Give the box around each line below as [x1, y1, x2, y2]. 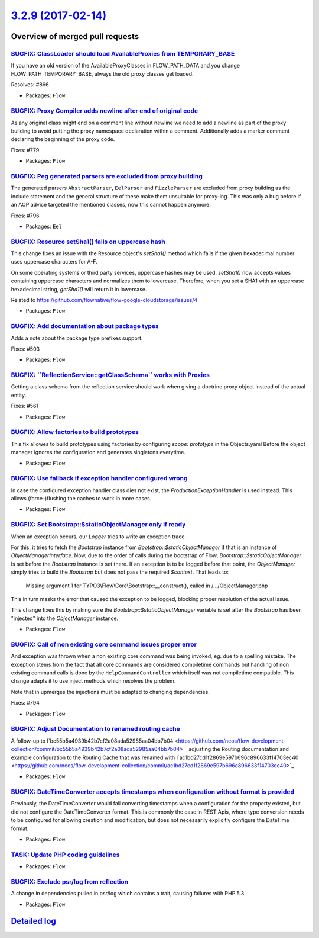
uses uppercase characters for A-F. [11, 258, 97, 265]
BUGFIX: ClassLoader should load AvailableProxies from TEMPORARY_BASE [11, 49, 235, 57]
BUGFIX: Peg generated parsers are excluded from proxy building [11, 172, 203, 180]
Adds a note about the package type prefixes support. [11, 335, 143, 342]
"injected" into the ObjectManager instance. [11, 615, 119, 622]
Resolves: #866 [11, 81, 50, 88]
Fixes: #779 [11, 146, 40, 153]
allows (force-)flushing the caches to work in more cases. [11, 495, 152, 502]
